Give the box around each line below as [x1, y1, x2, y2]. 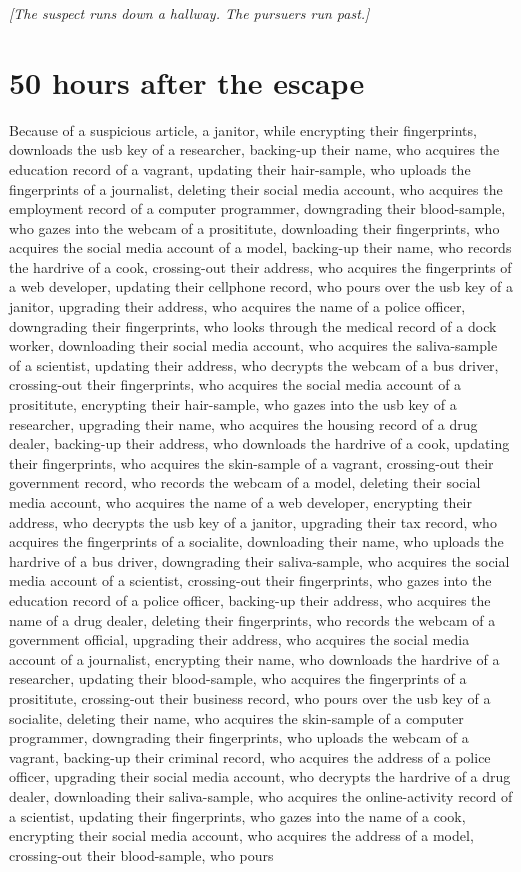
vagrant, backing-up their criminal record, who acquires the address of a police [9, 746, 491, 767]
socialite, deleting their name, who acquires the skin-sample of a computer [9, 707, 464, 728]
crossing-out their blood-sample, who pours [9, 844, 274, 865]
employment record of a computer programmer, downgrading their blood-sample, [9, 198, 506, 219]
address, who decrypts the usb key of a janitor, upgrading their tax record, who [9, 511, 497, 532]
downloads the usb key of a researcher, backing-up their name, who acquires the [9, 139, 500, 160]
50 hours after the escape [9, 61, 365, 102]
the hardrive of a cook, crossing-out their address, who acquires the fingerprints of [9, 256, 512, 277]
